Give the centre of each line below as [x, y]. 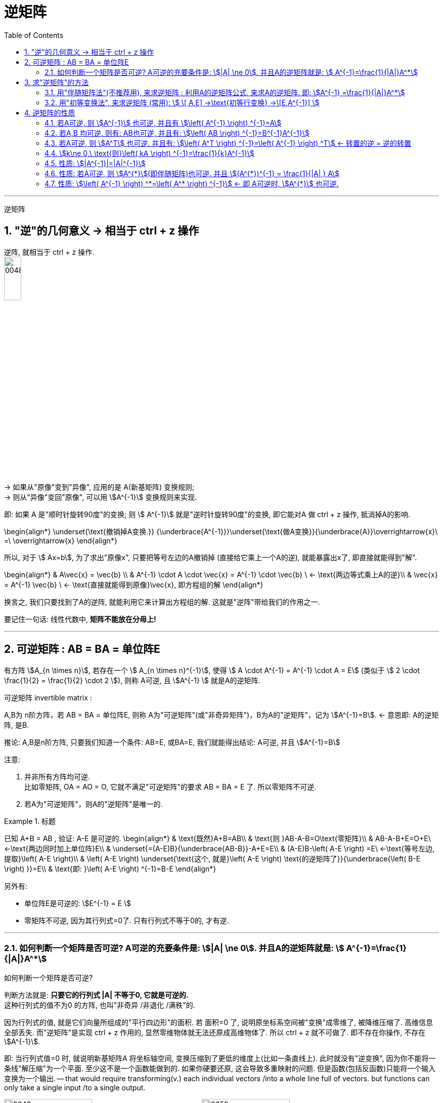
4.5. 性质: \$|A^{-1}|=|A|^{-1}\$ [95, 163]
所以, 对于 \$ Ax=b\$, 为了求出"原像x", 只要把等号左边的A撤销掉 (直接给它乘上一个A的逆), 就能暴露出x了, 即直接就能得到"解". [211, 557]
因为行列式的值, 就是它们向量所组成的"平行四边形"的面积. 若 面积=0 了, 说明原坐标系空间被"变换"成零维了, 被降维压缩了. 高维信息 [218, 1022]
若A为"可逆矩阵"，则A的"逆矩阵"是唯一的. [94, 804]
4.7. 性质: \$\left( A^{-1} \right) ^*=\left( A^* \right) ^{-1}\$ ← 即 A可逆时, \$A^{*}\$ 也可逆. [192, 183]
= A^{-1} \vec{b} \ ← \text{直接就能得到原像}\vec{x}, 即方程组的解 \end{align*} [134, 584]
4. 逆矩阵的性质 [50, 112]
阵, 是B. [17, 725]
